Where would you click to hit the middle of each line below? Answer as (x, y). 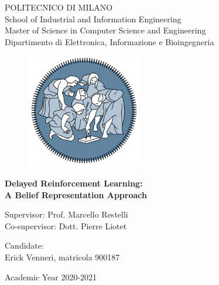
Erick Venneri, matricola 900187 (62, 257)
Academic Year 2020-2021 (51, 276)
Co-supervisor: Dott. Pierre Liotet (66, 225)
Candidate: (24, 245)
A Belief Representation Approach (76, 194)
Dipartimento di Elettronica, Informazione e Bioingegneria (109, 41)
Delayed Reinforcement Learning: (74, 183)
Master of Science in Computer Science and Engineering (105, 30)
